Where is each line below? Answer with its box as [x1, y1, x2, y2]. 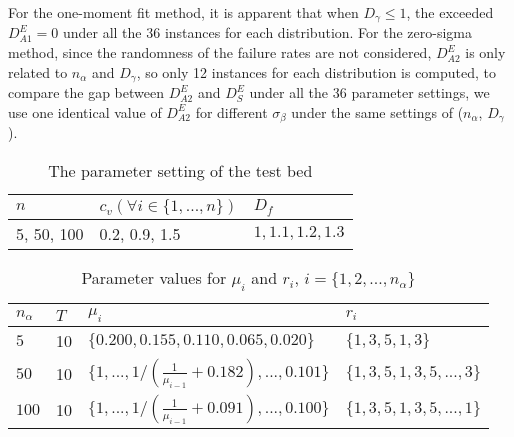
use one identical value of [8, 101, 162, 122]
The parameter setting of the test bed [48, 158, 313, 182]
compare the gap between [8, 82, 164, 103]
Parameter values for [81, 265, 227, 289]
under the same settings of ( [291, 101, 464, 122]
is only [465, 42, 506, 63]
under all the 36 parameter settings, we [249, 82, 490, 103]
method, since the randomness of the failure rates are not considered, [8, 42, 432, 63]
